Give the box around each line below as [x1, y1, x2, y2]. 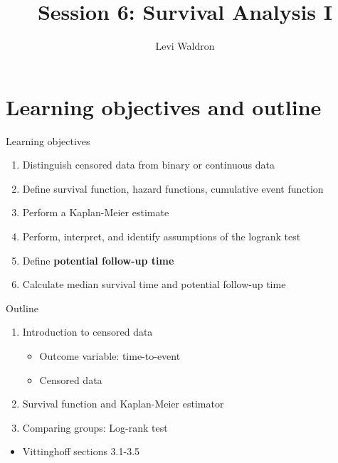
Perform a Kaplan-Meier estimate [22, 205, 169, 220]
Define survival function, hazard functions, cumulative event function [22, 181, 324, 196]
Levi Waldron [155, 38, 215, 53]
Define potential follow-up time [22, 252, 174, 267]
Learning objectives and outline [6, 92, 322, 121]
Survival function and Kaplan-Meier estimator [22, 396, 224, 411]
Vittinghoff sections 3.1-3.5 [22, 444, 140, 459]
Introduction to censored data [22, 324, 153, 339]
